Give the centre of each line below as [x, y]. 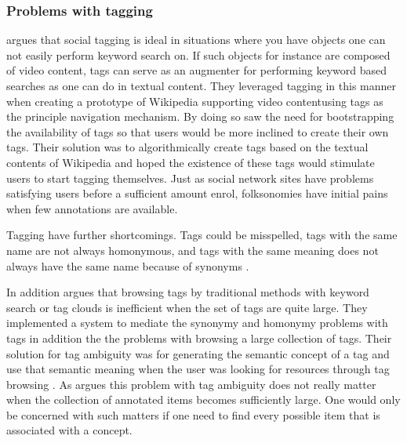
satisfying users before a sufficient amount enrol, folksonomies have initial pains [197, 193]
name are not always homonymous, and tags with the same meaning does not [193, 250]
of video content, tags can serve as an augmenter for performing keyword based [197, 70]
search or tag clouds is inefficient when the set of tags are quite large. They [187, 307]
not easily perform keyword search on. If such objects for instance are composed [198, 54]
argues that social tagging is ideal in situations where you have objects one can [196, 40]
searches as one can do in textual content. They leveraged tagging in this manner [201, 85]
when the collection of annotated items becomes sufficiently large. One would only [203, 399]
